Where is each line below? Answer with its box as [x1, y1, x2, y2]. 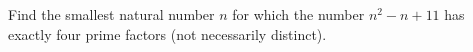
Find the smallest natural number [8, 4, 215, 24]
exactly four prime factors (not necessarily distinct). [8, 23, 327, 44]
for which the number [232, 4, 365, 24]
